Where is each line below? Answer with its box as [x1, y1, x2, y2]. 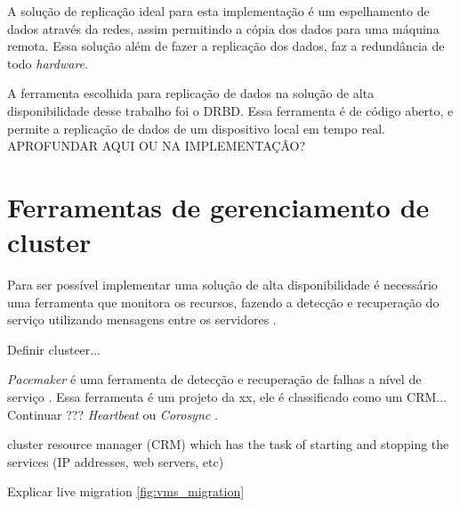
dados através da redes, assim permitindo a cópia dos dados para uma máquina [7, 19, 440, 37]
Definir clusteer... [7, 339, 101, 358]
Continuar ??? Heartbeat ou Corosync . [7, 405, 218, 423]
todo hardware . [7, 53, 88, 72]
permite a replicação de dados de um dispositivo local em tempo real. [7, 119, 385, 137]
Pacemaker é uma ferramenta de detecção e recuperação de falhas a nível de [7, 370, 422, 388]
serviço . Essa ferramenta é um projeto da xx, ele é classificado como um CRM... [7, 388, 447, 406]
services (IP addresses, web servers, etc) [7, 452, 224, 470]
